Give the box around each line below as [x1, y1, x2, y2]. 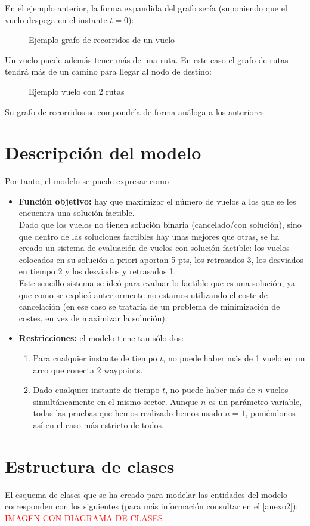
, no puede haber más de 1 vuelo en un [163, 352, 305, 364]
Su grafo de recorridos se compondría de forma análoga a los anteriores [5, 105, 264, 117]
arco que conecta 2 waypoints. [33, 363, 143, 376]
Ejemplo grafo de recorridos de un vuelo [29, 33, 175, 46]
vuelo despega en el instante [5, 13, 107, 26]
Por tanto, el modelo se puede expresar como [5, 175, 169, 187]
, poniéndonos [245, 407, 296, 419]
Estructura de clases [5, 453, 175, 478]
